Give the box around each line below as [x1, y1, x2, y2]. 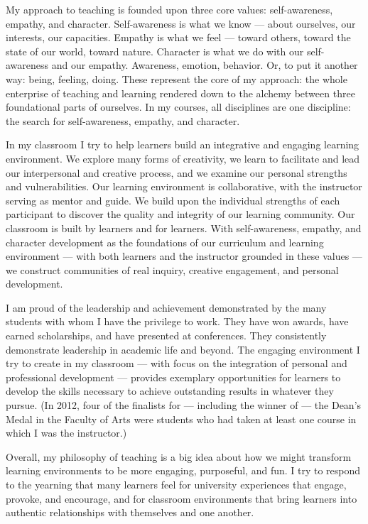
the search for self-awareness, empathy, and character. [6, 113, 240, 128]
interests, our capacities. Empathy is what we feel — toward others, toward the [6, 30, 351, 45]
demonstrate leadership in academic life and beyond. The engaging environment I [6, 342, 360, 356]
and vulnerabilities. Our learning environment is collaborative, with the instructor [6, 179, 362, 194]
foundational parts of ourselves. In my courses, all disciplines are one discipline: [6, 99, 351, 114]
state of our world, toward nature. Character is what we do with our [6, 43, 304, 58]
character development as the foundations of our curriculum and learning [6, 234, 324, 249]
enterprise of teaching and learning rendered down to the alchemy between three [6, 85, 355, 100]
